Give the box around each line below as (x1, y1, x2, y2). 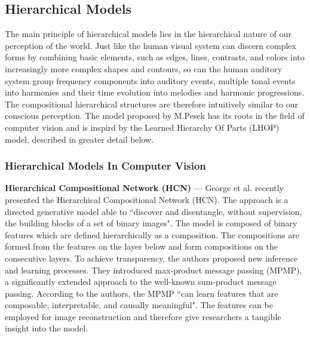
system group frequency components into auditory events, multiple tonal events (5, 74, 296, 87)
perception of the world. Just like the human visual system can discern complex (5, 39, 296, 51)
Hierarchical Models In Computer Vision (5, 158, 206, 173)
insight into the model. (5, 322, 88, 334)
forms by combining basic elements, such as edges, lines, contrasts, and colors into (5, 51, 305, 63)
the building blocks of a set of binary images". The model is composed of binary (5, 217, 297, 229)
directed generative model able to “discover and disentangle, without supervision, (5, 205, 302, 217)
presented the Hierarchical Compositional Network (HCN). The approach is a (5, 193, 288, 205)
